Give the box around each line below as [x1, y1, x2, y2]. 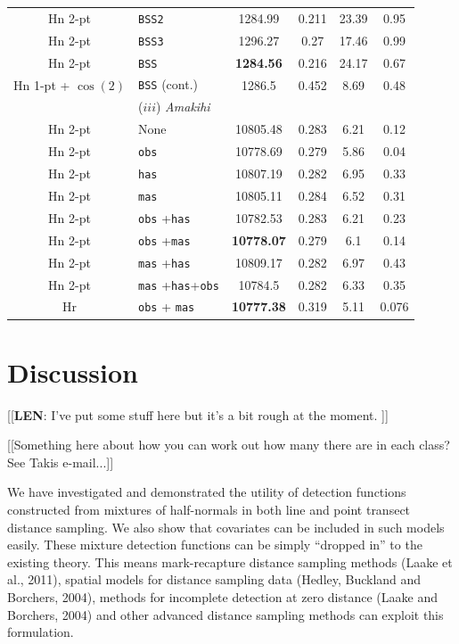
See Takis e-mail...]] [7, 452, 114, 471]
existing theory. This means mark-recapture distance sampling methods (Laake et [7, 552, 453, 571]
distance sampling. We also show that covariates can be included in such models [7, 517, 445, 536]
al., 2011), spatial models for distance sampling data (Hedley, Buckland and [7, 570, 422, 589]
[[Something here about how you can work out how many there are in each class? [7, 435, 450, 454]
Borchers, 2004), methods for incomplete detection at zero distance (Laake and [7, 588, 438, 607]
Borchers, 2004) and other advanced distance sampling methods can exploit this [7, 605, 444, 623]
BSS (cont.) [138, 75, 198, 94]
